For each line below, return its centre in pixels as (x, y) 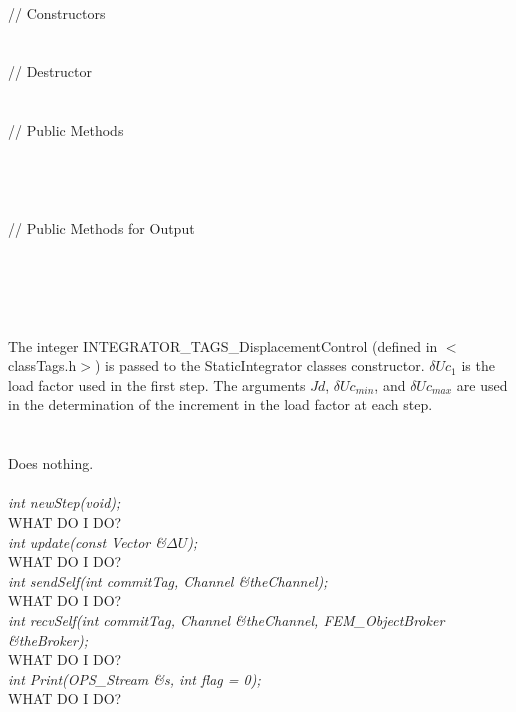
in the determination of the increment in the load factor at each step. (220, 404)
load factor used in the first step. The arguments (157, 384)
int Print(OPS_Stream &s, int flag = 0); (134, 678)
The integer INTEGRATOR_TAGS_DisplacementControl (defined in (223, 345)
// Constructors (57, 12)
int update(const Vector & (87, 541)
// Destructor (50, 71)
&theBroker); (48, 639)
